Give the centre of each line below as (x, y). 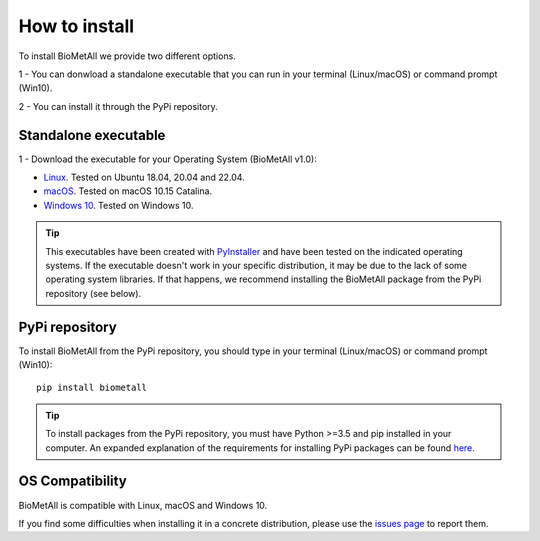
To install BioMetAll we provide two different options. (127, 56)
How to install (76, 26)
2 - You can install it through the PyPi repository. (118, 106)
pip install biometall (92, 388)
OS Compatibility (72, 481)
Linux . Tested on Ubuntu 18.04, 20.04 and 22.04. (144, 177)
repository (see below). (93, 293)
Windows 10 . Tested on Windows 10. (118, 205)
